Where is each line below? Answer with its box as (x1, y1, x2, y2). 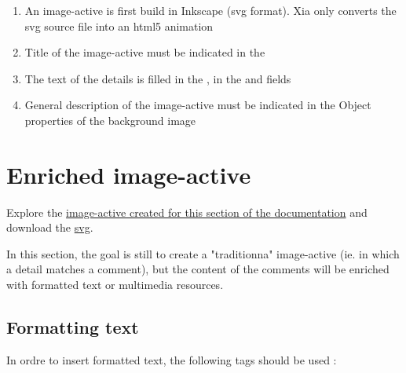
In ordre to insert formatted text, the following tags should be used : (6, 351, 337, 368)
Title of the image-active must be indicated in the (24, 44, 265, 60)
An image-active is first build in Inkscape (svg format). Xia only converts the (24, 2, 397, 18)
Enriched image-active (6, 158, 251, 190)
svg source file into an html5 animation (24, 17, 214, 34)
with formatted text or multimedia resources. (6, 276, 224, 293)
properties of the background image (24, 112, 196, 128)
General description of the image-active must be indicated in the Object (24, 97, 371, 113)
